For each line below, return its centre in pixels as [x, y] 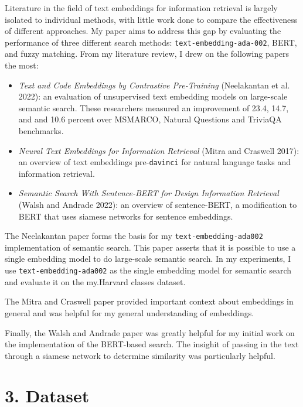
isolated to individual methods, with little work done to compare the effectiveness [151, 19]
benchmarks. [41, 131]
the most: [22, 65]
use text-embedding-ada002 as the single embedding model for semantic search [148, 270]
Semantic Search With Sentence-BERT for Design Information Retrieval [149, 193]
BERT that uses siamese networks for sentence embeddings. [126, 216]
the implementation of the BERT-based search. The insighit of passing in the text [152, 344]
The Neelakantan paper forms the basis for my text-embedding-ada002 [134, 236]
